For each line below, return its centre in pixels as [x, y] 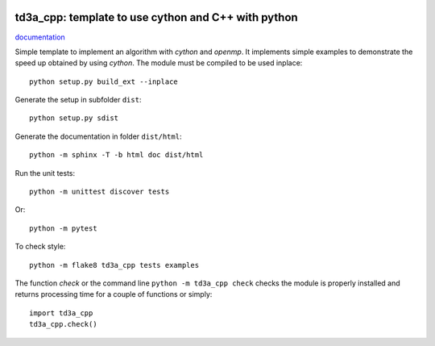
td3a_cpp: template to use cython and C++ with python [156, 17]
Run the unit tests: [45, 173]
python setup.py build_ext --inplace [104, 81]
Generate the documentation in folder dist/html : [98, 136]
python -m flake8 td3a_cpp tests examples [114, 265]
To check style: [40, 247]
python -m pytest [63, 228]
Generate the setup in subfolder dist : [78, 100]
